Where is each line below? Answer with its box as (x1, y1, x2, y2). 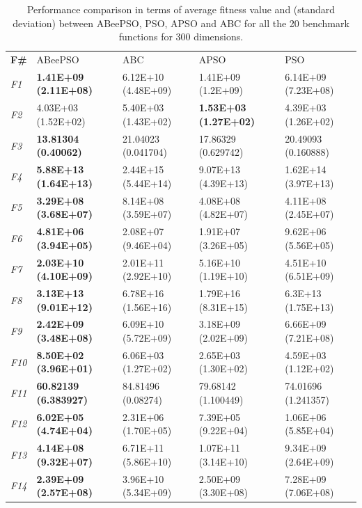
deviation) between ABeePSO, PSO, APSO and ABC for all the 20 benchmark (13, 15, 349, 30)
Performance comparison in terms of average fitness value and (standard (26, 2, 336, 16)
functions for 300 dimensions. (118, 29, 244, 44)
